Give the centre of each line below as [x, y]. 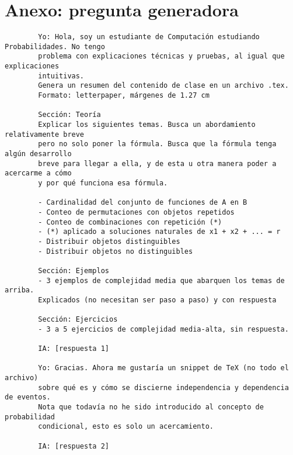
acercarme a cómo [38, 173]
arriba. [20, 290]
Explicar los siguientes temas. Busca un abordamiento [147, 125]
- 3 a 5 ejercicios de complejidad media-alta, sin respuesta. [163, 329]
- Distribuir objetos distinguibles [109, 241]
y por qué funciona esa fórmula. [103, 183]
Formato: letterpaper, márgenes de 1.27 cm [124, 96]
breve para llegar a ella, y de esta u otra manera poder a [157, 163]
